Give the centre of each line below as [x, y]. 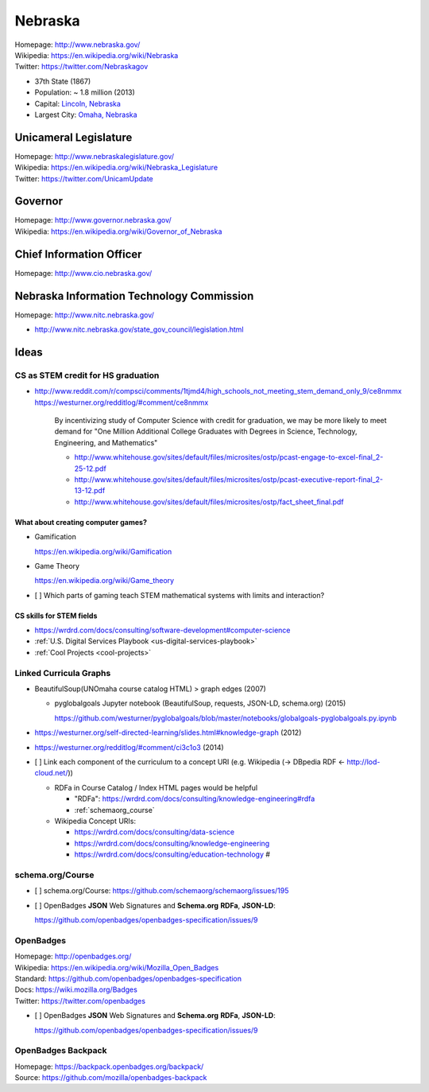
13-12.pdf [90, 491]
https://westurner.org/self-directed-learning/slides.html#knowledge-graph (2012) [168, 733]
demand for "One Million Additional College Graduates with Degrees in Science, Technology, [206, 431]
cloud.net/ [51, 773]
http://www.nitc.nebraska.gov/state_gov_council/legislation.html [139, 329]
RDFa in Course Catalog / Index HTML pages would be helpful [156, 787]
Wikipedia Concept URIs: [95, 821]
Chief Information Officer [78, 254]
